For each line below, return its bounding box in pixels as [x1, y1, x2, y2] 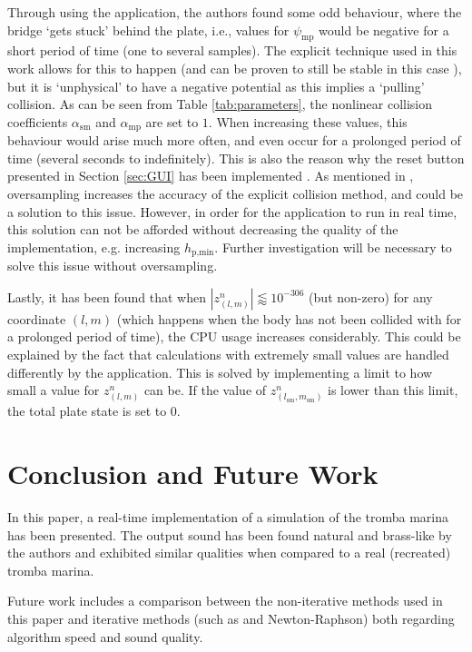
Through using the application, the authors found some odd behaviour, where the [7, 3, 462, 21]
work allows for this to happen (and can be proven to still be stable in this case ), [7, 58, 462, 77]
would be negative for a [319, 20, 449, 39]
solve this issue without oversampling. [7, 256, 218, 275]
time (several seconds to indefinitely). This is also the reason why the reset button [7, 148, 465, 167]
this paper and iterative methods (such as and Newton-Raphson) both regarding [7, 609, 455, 628]
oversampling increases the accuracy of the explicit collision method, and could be [7, 184, 464, 203]
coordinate [7, 309, 66, 328]
